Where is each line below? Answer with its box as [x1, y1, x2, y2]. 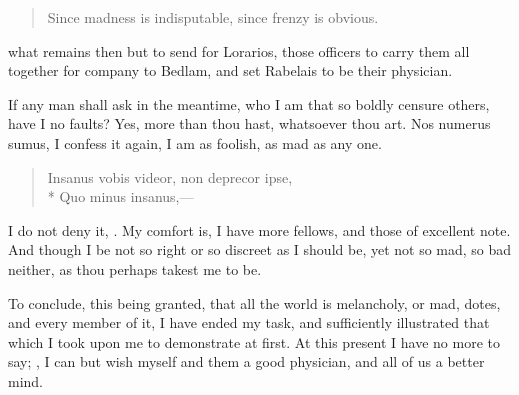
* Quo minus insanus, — [47, 186, 194, 207]
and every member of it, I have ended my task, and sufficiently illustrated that [8, 312, 490, 333]
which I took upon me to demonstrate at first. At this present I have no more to [8, 331, 500, 352]
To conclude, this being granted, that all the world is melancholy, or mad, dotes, [8, 292, 501, 313]
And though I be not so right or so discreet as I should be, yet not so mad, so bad [8, 239, 512, 260]
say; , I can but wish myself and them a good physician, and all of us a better [8, 351, 485, 372]
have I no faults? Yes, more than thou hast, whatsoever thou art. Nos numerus [8, 113, 491, 134]
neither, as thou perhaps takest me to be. [8, 258, 262, 279]
